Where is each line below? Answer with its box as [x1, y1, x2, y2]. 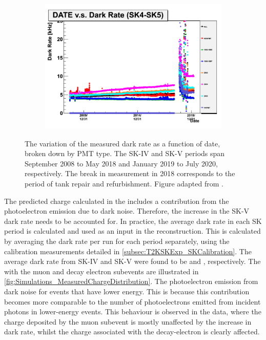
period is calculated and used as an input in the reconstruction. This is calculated [4, 225, 261, 236]
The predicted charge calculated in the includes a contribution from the [4, 195, 229, 206]
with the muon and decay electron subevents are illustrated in [4, 266, 199, 276]
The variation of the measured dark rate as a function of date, [25, 138, 220, 148]
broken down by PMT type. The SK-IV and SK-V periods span [25, 148, 225, 159]
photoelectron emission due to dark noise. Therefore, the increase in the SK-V [4, 205, 250, 216]
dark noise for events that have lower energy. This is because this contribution [4, 286, 250, 297]
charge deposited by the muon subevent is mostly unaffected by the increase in [4, 316, 252, 327]
